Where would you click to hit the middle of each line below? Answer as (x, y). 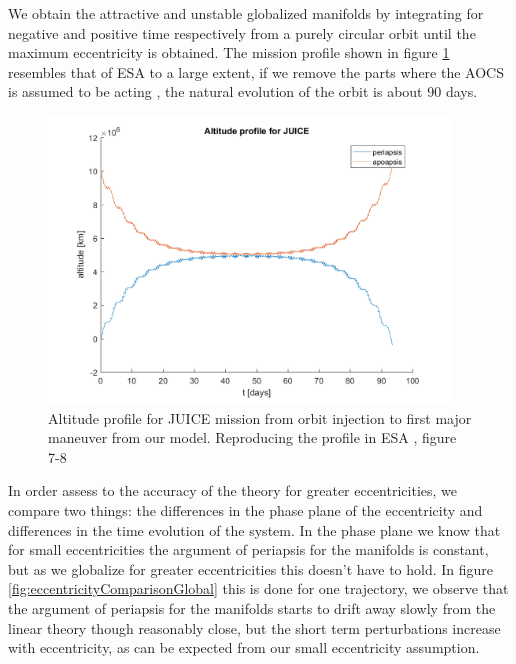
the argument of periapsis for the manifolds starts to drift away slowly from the (252, 607)
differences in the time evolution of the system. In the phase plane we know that (254, 529)
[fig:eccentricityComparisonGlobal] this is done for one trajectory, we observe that (258, 588)
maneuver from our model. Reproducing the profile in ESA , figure (252, 437)
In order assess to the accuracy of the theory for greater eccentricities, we (233, 490)
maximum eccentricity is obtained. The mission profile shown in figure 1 (229, 52)
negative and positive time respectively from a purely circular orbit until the (242, 32)
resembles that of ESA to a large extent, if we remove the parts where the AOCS (256, 71)
